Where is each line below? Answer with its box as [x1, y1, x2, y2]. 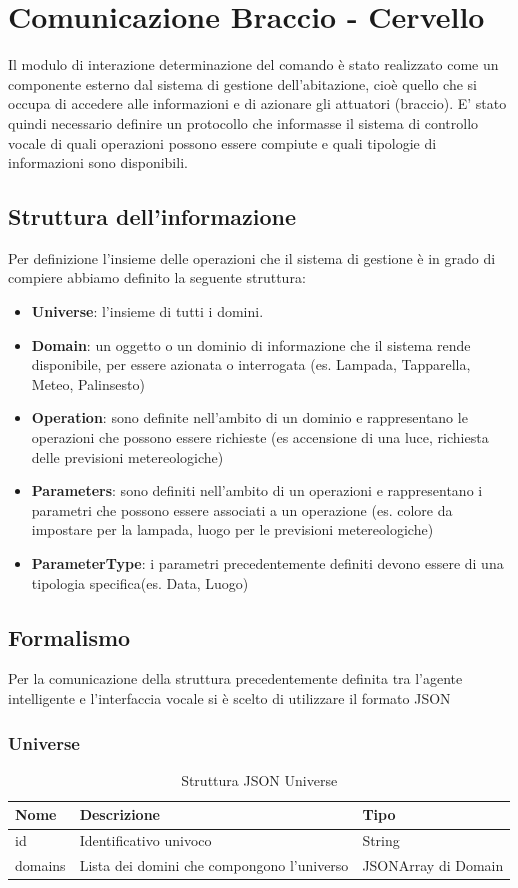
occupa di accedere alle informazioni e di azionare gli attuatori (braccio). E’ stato [8, 93, 507, 114]
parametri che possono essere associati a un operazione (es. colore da [31, 499, 453, 520]
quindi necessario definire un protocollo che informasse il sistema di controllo [8, 112, 479, 133]
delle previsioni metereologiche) [31, 446, 224, 467]
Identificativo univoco [79, 830, 212, 851]
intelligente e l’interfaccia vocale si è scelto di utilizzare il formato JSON [8, 688, 451, 708]
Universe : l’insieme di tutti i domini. [31, 301, 264, 322]
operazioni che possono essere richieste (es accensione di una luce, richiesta [31, 427, 489, 448]
